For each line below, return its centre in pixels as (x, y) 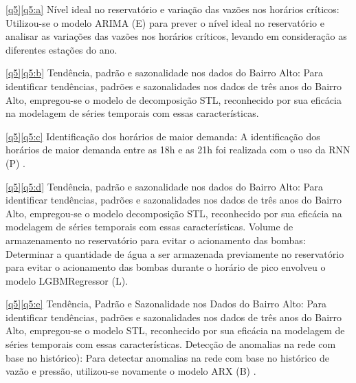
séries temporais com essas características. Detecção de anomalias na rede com (171, 344)
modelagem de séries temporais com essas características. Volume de (149, 227)
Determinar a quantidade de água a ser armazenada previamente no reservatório (175, 253)
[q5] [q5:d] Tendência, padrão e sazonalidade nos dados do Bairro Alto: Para (165, 186)
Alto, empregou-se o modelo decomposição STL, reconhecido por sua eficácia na (174, 213)
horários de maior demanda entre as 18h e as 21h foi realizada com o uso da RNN (178, 150)
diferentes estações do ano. (62, 49)
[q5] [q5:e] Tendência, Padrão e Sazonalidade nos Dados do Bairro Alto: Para (166, 304)
